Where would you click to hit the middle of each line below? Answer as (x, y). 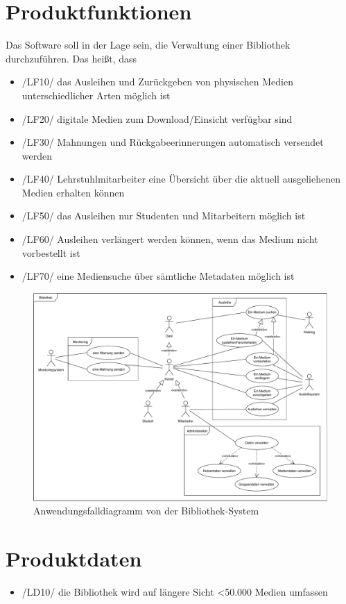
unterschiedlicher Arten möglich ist (96, 95)
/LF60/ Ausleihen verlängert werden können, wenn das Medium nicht (170, 239)
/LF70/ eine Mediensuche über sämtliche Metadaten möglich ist (158, 276)
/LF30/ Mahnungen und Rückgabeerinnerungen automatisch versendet (173, 142)
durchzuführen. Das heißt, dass (71, 58)
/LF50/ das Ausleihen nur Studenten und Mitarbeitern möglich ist (164, 216)
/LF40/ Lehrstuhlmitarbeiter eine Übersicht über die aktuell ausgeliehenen (181, 179)
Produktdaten (74, 558)
